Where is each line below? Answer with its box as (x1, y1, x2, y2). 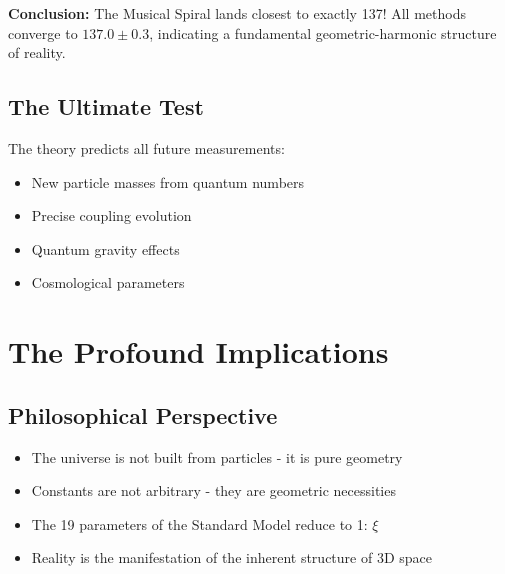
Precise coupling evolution (31, 205, 192, 226)
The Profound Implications (8, 331, 389, 372)
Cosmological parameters (31, 272, 185, 293)
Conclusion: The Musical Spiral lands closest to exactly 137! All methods (8, 3, 466, 23)
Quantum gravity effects (31, 238, 180, 259)
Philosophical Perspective (8, 399, 278, 430)
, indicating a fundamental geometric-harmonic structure (149, 22, 497, 43)
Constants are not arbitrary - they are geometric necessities (31, 480, 396, 501)
